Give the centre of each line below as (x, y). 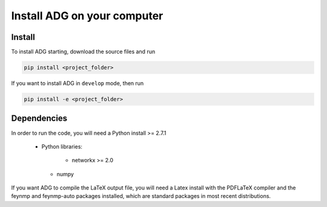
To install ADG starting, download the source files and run (83, 52)
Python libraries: (62, 146)
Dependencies (39, 119)
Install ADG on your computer (87, 16)
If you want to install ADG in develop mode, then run (78, 83)
